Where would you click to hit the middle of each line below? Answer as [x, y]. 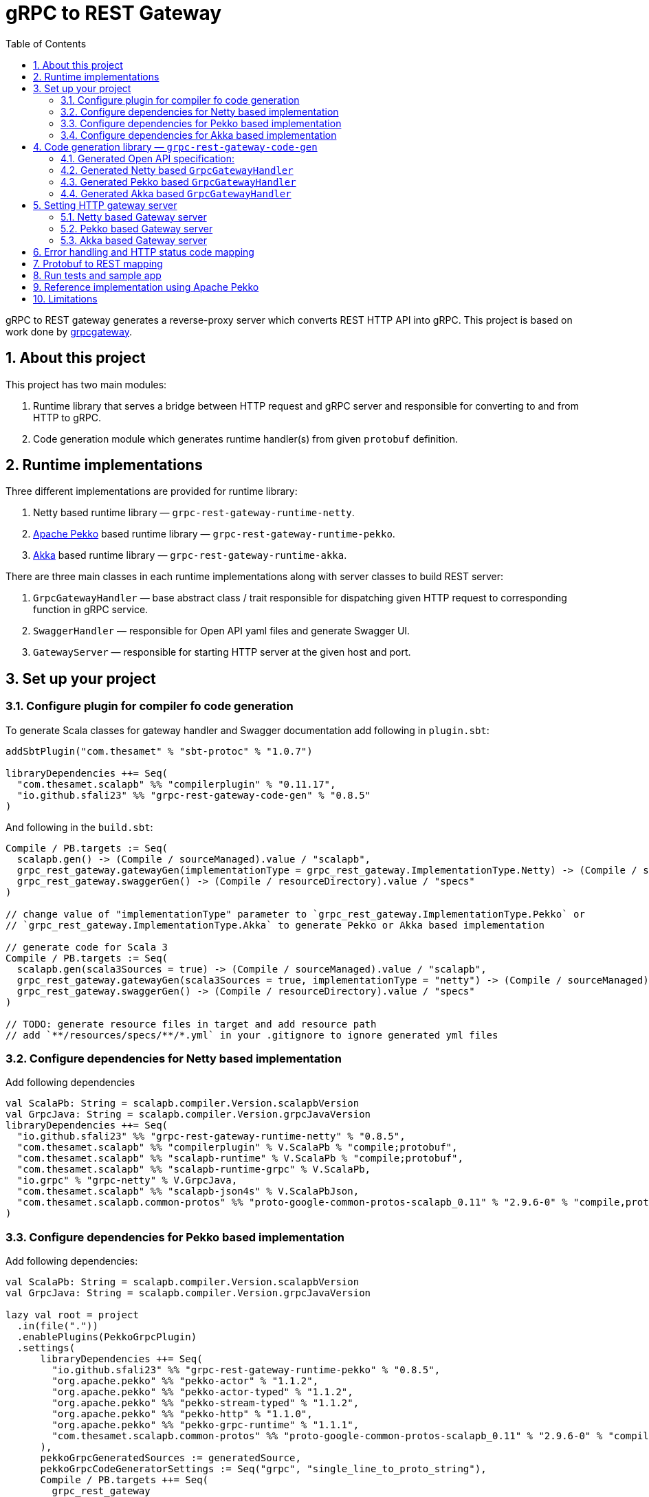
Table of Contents [46, 43]
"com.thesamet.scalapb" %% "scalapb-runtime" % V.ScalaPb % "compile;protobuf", [240, 1158]
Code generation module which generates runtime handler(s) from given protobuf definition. [246, 439]
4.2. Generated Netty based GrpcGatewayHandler [177, 170]
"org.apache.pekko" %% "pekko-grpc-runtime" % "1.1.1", [206, 1425]
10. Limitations [65, 298]
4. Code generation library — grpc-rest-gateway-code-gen [175, 146]
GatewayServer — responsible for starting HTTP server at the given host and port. [222, 652]
